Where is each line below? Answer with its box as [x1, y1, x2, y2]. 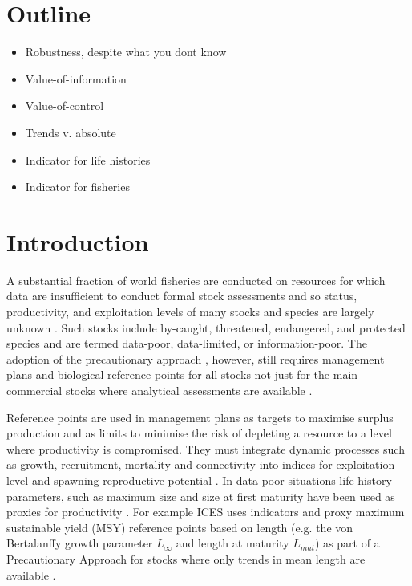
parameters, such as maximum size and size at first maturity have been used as [6, 487, 395, 504]
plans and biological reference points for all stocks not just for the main [6, 366, 358, 383]
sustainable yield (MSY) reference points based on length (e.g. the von [6, 519, 353, 535]
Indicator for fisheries [25, 178, 130, 195]
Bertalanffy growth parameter [6, 535, 153, 551]
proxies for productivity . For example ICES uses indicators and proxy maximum [6, 503, 405, 520]
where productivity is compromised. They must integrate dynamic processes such [6, 440, 405, 457]
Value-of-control [25, 97, 104, 114]
